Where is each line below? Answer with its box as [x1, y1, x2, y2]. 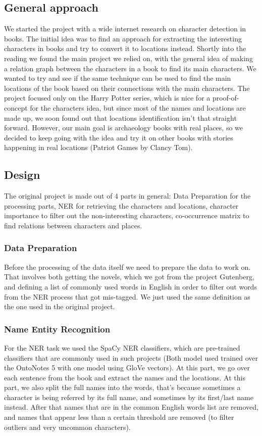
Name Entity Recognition [4, 322, 111, 335]
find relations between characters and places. [4, 220, 142, 230]
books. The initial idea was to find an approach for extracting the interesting [4, 33, 242, 43]
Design [4, 167, 40, 182]
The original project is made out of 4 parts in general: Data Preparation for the [4, 190, 251, 201]
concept [4, 102, 28, 113]
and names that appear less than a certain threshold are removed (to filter [4, 412, 234, 422]
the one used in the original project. [4, 301, 115, 312]
